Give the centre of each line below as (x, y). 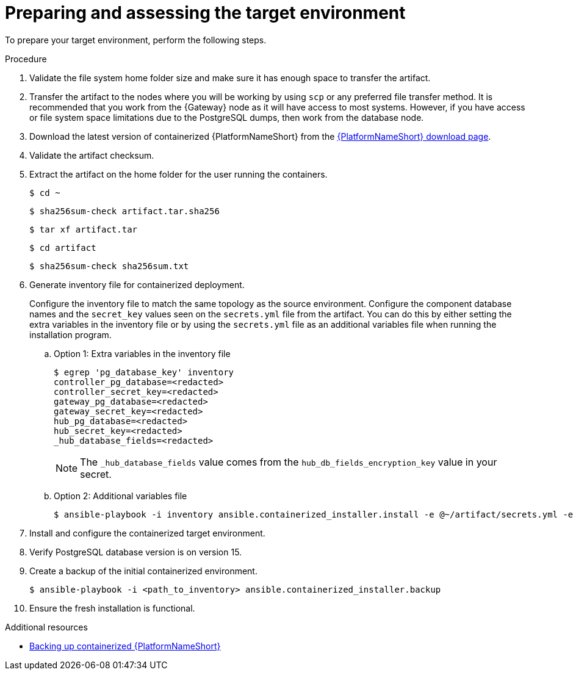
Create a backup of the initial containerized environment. (143, 571)
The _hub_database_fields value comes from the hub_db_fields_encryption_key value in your (289, 462)
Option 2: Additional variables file (121, 496)
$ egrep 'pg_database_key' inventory (144, 372)
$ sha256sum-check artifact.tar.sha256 (124, 211)
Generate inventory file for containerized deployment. (137, 284)
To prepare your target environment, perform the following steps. (136, 40)
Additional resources (46, 627)
